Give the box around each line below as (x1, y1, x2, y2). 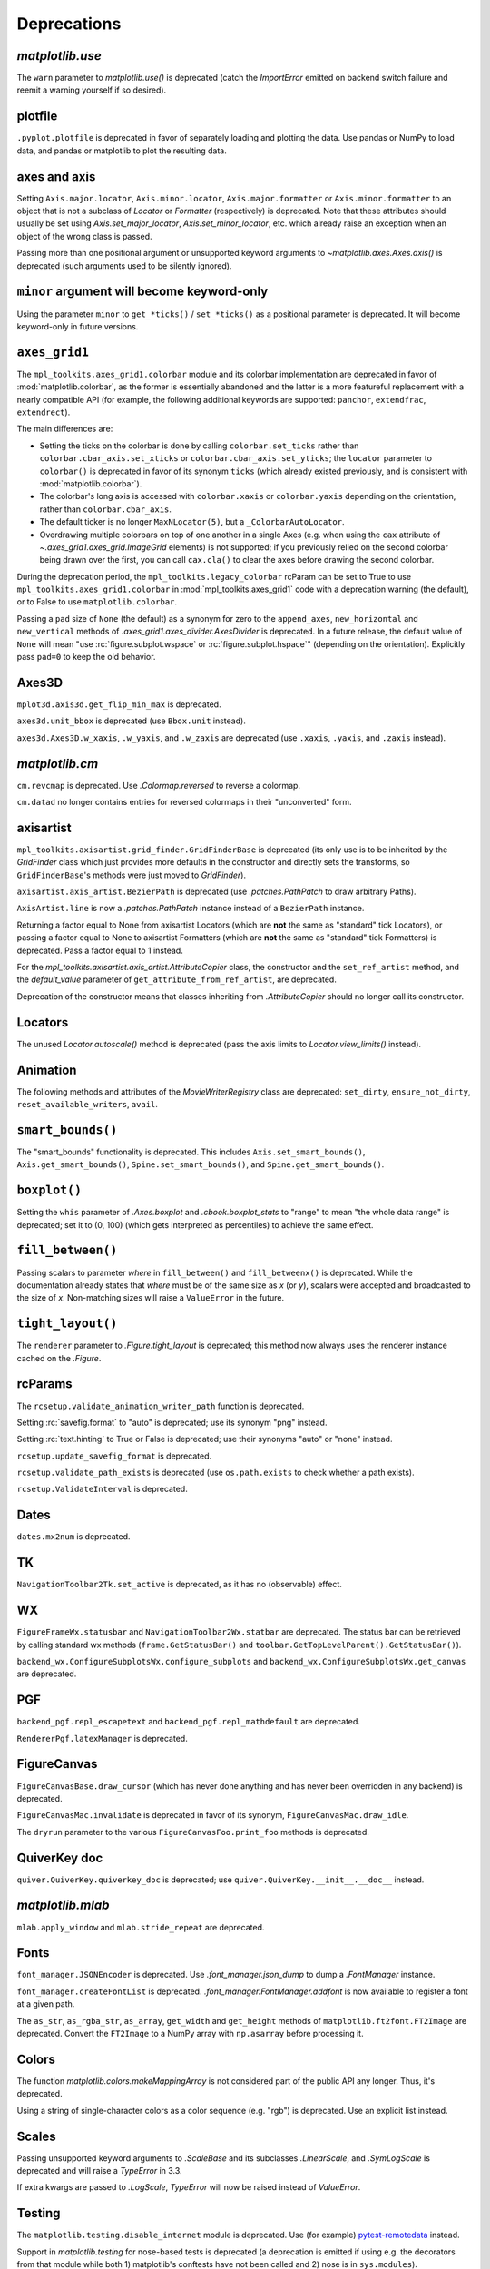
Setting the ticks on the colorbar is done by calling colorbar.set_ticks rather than (39, 440, 359, 451)
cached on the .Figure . (16, 1352, 102, 1363)
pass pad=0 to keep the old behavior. (16, 652, 156, 663)
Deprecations (16, 14, 122, 34)
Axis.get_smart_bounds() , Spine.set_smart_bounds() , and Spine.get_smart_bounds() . (16, 1159, 385, 1170)
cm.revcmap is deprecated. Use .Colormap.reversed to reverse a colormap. (16, 780, 301, 791)
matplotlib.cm (16, 756, 99, 771)
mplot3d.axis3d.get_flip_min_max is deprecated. (16, 699, 221, 710)
